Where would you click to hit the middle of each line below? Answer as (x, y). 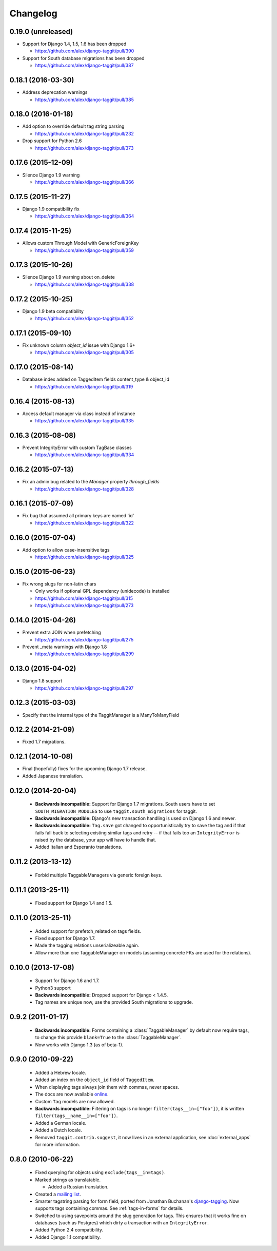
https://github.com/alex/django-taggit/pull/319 (84, 386)
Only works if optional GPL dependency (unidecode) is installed (102, 591)
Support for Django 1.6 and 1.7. (67, 981)
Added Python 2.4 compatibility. (69, 1230)
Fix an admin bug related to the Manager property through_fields (91, 482)
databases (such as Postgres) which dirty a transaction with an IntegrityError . (122, 1223)
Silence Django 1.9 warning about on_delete (68, 277)
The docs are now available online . (72, 1094)
